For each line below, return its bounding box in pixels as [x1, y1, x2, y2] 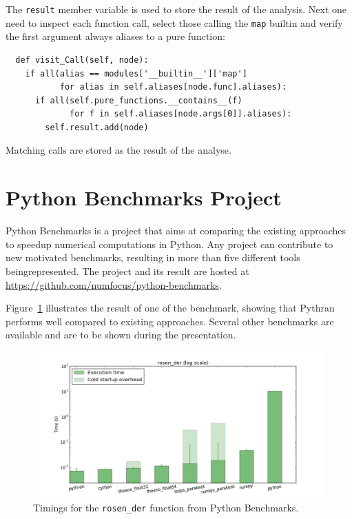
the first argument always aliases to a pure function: [6, 29, 225, 43]
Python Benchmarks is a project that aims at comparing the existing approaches [6, 223, 346, 238]
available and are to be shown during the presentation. [6, 327, 236, 342]
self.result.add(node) [45, 122, 149, 132]
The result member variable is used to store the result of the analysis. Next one [6, 2, 347, 16]
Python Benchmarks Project [6, 183, 282, 212]
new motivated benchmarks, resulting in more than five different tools [6, 250, 300, 265]
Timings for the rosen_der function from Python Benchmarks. [33, 500, 299, 514]
